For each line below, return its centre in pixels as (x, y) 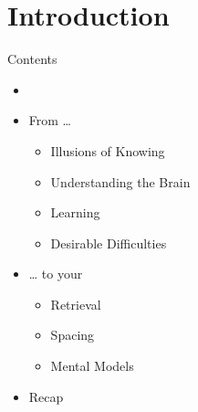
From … (50, 120)
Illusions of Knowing (108, 150)
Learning (75, 212)
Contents (32, 59)
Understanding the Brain (120, 181)
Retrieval (76, 304)
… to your (56, 274)
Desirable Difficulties (109, 243)
